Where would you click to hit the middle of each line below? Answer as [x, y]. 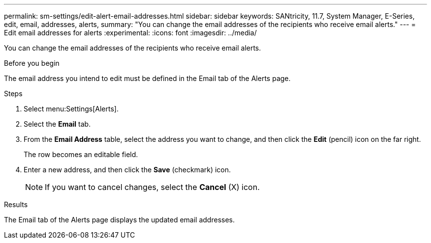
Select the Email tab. [57, 124]
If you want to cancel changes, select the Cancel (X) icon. [152, 187]
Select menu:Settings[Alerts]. [71, 109]
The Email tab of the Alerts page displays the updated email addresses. [119, 220]
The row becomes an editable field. [81, 154]
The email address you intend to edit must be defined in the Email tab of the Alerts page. [147, 78]
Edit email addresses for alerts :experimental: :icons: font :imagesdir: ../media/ [130, 33]
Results [16, 204]
